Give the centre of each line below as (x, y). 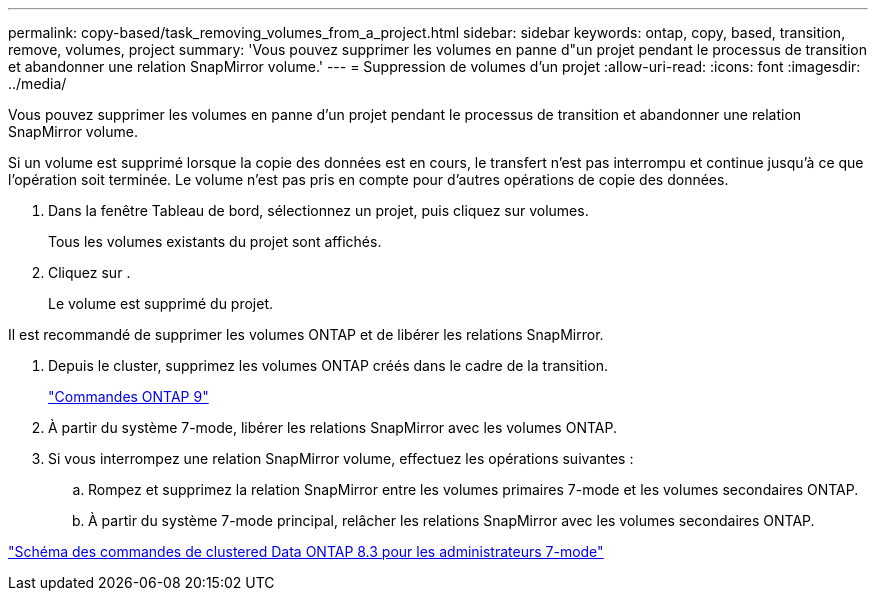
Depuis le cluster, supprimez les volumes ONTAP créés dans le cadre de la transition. (328, 365)
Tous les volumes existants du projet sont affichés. (215, 241)
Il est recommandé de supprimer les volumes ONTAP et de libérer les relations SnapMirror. (306, 334)
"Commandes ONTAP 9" (128, 396)
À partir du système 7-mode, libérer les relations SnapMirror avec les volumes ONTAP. (332, 427)
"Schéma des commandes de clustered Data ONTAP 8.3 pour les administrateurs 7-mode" (306, 551)
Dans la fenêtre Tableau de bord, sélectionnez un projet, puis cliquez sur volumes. (318, 210)
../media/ (37, 83)
